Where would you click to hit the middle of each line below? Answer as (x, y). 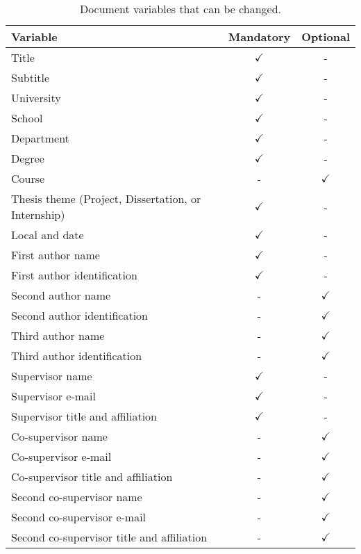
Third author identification (77, 356)
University (36, 98)
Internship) (38, 214)
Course (28, 178)
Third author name (58, 335)
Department (40, 138)
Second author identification (79, 315)
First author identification (74, 275)
